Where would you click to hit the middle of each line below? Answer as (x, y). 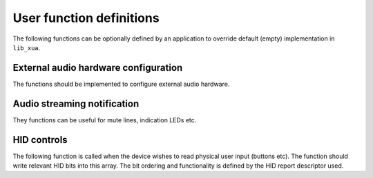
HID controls (40, 140)
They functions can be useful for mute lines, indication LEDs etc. (105, 120)
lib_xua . (27, 47)
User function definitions (86, 18)
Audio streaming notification (76, 103)
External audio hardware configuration (98, 68)
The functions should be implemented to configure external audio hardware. (121, 84)
